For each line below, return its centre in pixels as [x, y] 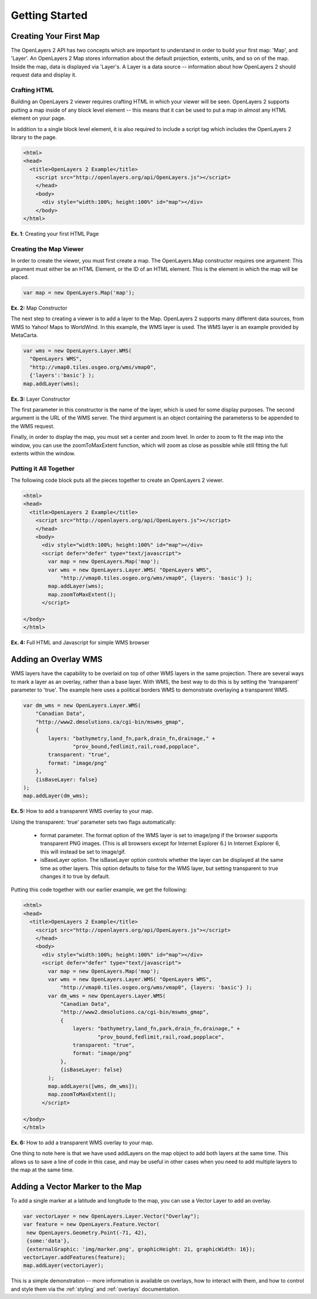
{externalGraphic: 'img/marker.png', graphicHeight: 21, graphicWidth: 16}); [141, 1249]
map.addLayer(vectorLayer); [63, 1266]
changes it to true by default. [75, 877]
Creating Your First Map [55, 36]
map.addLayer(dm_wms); [56, 796]
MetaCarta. [24, 335]
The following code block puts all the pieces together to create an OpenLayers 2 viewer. [117, 480]
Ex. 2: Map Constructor [39, 308]
